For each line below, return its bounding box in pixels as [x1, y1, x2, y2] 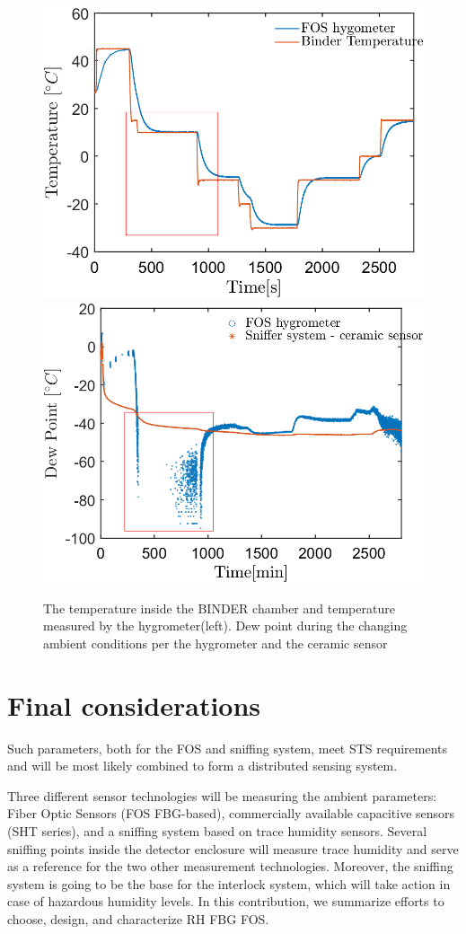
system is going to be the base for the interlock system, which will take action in [7, 874, 451, 893]
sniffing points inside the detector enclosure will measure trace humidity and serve [7, 839, 459, 858]
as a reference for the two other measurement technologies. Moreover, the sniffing [7, 857, 453, 876]
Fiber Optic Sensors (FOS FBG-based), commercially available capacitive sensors [7, 804, 455, 823]
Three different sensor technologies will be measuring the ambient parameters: [7, 786, 437, 805]
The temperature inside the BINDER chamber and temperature [43, 598, 395, 617]
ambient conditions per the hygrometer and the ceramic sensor [43, 633, 388, 652]
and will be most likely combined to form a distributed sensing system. [7, 756, 398, 775]
